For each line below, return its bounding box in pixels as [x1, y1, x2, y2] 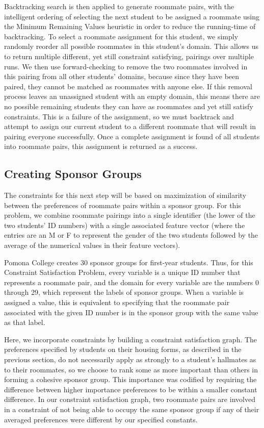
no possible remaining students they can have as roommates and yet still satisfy [4, 100, 253, 111]
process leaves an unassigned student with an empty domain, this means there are [4, 91, 260, 102]
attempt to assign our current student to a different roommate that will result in [4, 121, 256, 132]
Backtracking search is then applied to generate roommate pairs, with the [4, 1, 234, 11]
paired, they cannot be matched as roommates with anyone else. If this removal [4, 81, 252, 91]
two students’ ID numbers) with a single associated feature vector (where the [4, 219, 245, 230]
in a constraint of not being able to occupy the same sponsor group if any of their [4, 404, 259, 414]
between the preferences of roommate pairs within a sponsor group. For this [4, 199, 241, 210]
